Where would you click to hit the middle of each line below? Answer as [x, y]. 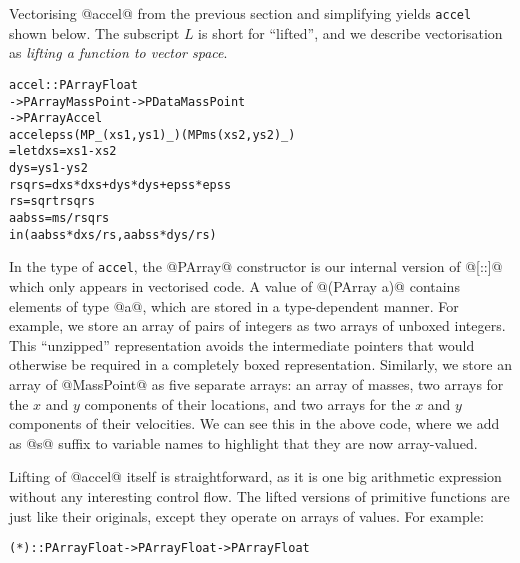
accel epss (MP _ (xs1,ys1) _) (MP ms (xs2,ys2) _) [152, 134]
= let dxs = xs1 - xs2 [63, 151]
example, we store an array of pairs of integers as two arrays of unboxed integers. [257, 325]
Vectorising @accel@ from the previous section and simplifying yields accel [240, 13]
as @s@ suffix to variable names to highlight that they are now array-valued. [243, 442]
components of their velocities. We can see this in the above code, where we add [254, 423]
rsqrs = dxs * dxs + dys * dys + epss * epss [120, 184]
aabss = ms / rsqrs [59, 218]
